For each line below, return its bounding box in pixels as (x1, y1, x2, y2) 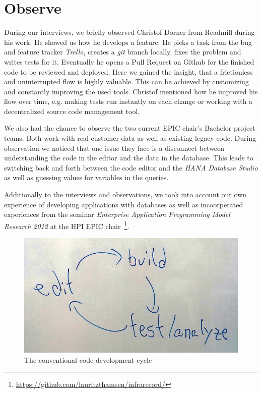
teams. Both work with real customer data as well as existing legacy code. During (4, 133, 256, 143)
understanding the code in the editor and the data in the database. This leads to (4, 152, 253, 163)
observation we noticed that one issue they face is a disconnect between (4, 142, 225, 153)
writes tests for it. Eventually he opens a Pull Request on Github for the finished (4, 56, 254, 67)
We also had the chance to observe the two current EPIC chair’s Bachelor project (4, 123, 255, 133)
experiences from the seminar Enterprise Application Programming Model (4, 209, 230, 219)
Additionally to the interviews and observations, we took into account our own (4, 189, 247, 200)
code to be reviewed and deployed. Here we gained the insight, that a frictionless (4, 66, 253, 77)
